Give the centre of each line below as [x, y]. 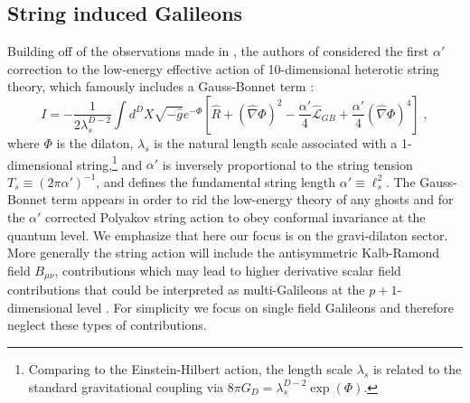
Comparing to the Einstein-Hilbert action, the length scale [191, 369]
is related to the [417, 369]
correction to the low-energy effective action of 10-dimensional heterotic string [223, 68]
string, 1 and [110, 163]
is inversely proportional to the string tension [287, 164]
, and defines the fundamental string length [216, 181]
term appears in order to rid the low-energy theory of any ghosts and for [252, 199]
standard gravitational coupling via [126, 386]
